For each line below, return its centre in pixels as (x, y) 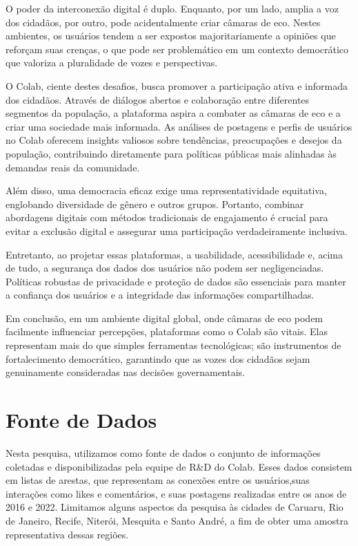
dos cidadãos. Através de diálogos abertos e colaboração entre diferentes (158, 99)
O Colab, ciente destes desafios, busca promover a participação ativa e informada (177, 85)
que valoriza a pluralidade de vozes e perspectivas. (112, 63)
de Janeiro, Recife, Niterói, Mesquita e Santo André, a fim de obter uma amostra (177, 520)
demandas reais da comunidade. (73, 167)
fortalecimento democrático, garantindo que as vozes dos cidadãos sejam (158, 358)
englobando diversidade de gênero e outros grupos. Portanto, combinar (155, 204)
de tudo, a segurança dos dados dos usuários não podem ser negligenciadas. (165, 268)
